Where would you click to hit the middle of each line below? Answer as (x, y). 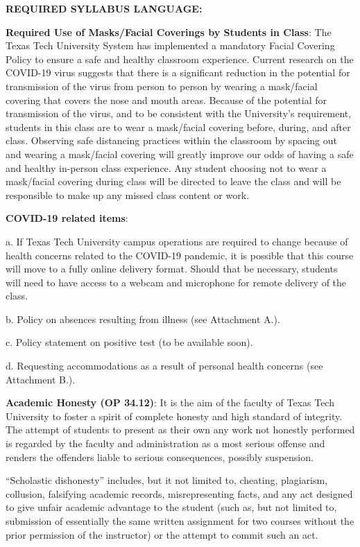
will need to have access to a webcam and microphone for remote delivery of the (176, 282)
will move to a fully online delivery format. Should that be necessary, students (172, 269)
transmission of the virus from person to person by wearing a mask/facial (162, 86)
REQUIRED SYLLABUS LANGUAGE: (104, 8)
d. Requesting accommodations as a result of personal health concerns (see (164, 366)
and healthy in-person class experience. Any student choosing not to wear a (166, 167)
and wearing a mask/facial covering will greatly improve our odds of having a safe (180, 154)
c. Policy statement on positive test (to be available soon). (129, 342)
